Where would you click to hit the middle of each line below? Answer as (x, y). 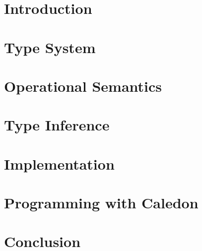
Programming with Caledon (101, 203)
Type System (50, 47)
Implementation (59, 163)
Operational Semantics (83, 86)
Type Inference (57, 125)
